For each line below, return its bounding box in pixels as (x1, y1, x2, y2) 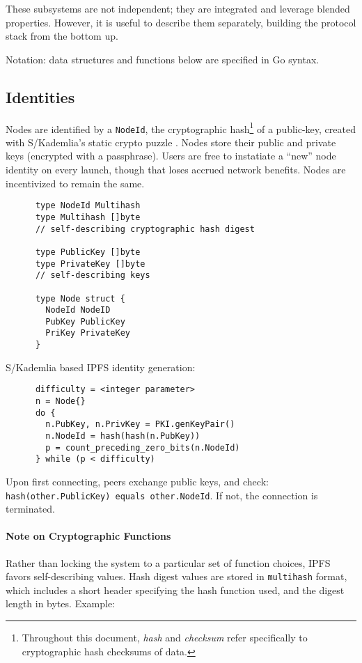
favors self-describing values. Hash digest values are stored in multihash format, (6, 569, 347, 584)
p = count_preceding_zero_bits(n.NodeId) (45, 442, 240, 453)
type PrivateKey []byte (35, 258, 145, 269)
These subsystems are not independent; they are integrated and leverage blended (6, 1, 350, 15)
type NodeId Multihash (35, 201, 141, 211)
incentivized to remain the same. (6, 175, 145, 190)
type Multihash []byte (35, 212, 141, 222)
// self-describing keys (35, 270, 150, 281)
